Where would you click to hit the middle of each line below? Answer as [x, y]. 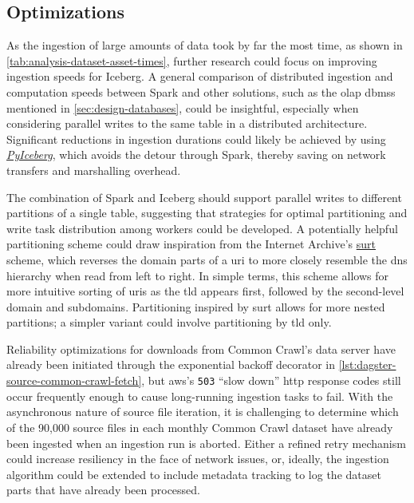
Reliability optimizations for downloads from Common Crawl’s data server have [201, 349]
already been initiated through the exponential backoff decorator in [171, 364]
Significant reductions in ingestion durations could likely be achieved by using [196, 139]
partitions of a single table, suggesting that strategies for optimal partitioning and [207, 213]
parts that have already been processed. [104, 490]
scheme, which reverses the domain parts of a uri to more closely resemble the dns [207, 259]
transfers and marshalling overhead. [94, 170]
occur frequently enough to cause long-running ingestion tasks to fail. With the [200, 396]
